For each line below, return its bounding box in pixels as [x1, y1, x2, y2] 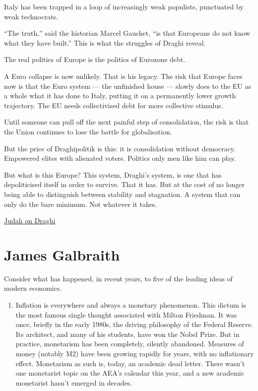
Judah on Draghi [4, 215, 56, 226]
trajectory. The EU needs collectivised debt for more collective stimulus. [4, 100, 223, 110]
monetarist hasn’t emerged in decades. [15, 377, 132, 388]
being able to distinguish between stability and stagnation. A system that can [4, 189, 241, 199]
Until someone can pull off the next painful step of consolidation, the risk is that [4, 117, 249, 127]
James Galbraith [4, 244, 120, 264]
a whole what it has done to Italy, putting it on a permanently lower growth [4, 90, 236, 101]
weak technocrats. [4, 11, 58, 21]
